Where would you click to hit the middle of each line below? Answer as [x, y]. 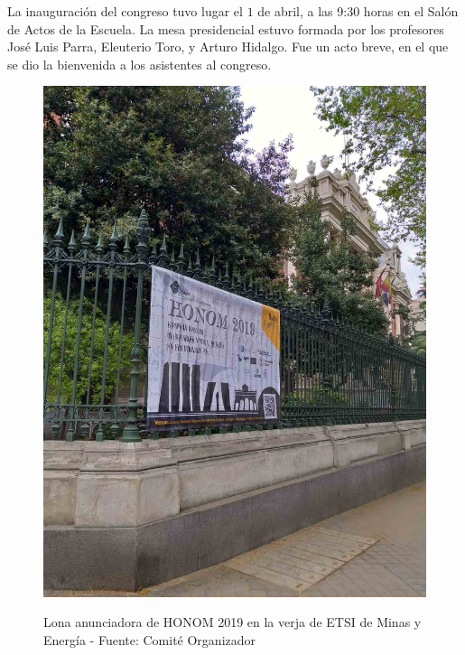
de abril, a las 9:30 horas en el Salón [358, 11]
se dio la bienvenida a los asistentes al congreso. [139, 64]
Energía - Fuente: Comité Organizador [150, 639]
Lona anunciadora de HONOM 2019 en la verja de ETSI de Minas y [232, 622]
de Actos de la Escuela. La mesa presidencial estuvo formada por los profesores [226, 28]
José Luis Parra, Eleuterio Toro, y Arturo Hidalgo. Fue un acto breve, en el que [228, 47]
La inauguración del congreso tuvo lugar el [125, 11]
